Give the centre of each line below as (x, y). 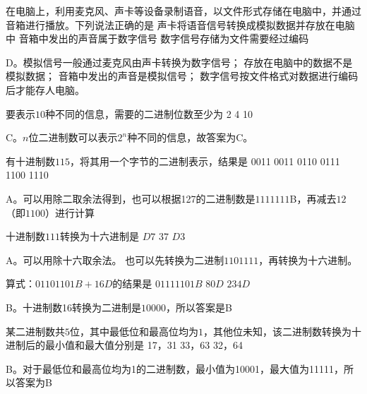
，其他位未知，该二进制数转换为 (277, 331)
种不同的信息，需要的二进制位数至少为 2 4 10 (149, 113)
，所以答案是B (199, 307)
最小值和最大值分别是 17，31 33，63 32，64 (144, 345)
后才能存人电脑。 (45, 89)
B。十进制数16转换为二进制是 (73, 307)
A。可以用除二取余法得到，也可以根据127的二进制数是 (131, 198)
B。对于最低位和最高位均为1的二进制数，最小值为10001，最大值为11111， (175, 368)
